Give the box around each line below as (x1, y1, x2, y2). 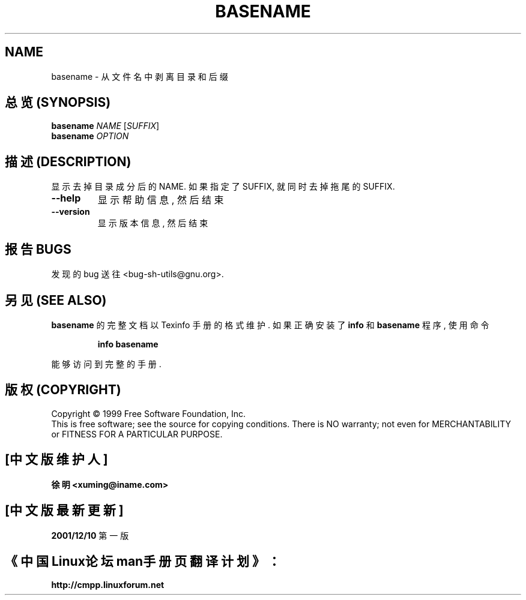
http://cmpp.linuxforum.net (51, 580, 165, 590)
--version (51, 206, 90, 217)
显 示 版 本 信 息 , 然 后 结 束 (97, 218, 208, 229)
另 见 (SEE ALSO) (5, 292, 107, 308)
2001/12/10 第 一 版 (51, 530, 129, 541)
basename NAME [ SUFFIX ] (51, 121, 160, 131)
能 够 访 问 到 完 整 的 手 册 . (51, 358, 162, 369)
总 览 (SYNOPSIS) (5, 95, 111, 110)
